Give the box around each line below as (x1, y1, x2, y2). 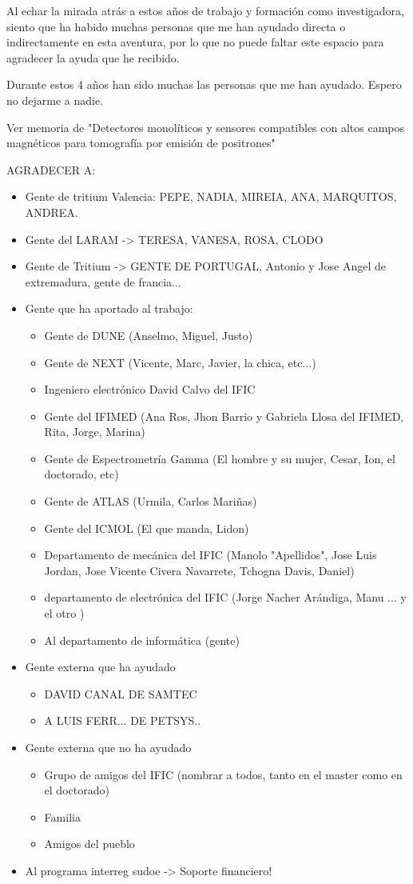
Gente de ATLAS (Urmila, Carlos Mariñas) (44, 493, 257, 510)
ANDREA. (25, 203, 78, 220)
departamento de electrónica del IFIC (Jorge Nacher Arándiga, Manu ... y (44, 589, 407, 606)
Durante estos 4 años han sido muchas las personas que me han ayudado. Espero (6, 76, 402, 93)
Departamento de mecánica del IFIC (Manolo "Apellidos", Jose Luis (44, 546, 377, 563)
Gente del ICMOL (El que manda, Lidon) (44, 519, 249, 536)
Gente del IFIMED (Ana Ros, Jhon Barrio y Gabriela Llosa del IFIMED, (44, 407, 404, 424)
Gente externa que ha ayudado (25, 658, 176, 675)
